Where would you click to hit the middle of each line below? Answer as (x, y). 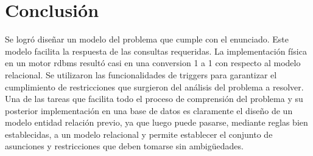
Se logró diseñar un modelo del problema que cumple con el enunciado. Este (147, 39)
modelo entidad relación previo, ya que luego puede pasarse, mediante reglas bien (156, 122)
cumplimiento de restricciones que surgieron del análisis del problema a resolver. (154, 86)
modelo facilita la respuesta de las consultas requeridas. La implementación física (156, 51)
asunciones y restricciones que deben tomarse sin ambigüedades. (124, 146)
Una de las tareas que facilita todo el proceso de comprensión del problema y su (154, 99)
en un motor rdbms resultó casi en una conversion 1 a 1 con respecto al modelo (153, 63)
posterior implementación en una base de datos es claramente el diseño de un (149, 110)
